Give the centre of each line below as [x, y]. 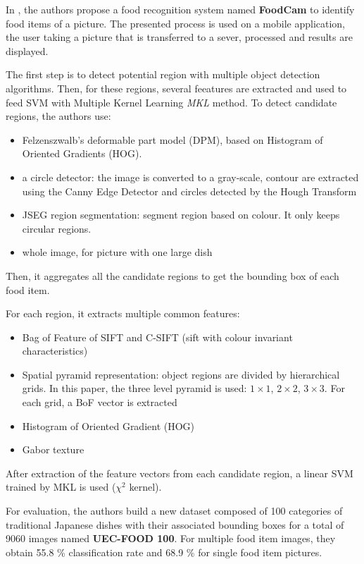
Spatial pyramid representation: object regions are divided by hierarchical [181, 374]
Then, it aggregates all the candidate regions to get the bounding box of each [172, 275]
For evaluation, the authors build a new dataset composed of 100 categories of [174, 511]
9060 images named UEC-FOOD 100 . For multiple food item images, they [171, 538]
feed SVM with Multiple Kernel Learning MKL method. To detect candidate [171, 102]
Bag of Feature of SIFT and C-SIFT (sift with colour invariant [157, 337]
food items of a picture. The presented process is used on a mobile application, [176, 23]
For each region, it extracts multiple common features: [123, 313]
